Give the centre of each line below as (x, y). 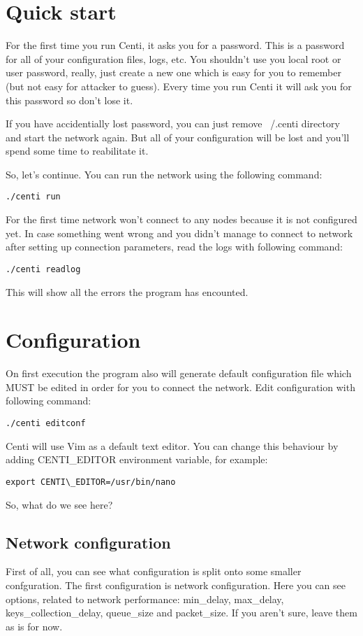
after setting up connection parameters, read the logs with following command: (174, 247)
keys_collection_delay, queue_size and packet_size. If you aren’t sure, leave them (181, 613)
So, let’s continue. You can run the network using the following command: (164, 174)
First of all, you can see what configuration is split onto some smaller (154, 571)
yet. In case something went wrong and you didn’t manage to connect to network (179, 233)
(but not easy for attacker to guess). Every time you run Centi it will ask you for (179, 86)
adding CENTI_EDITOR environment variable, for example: (137, 459)
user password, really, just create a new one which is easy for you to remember (173, 72)
